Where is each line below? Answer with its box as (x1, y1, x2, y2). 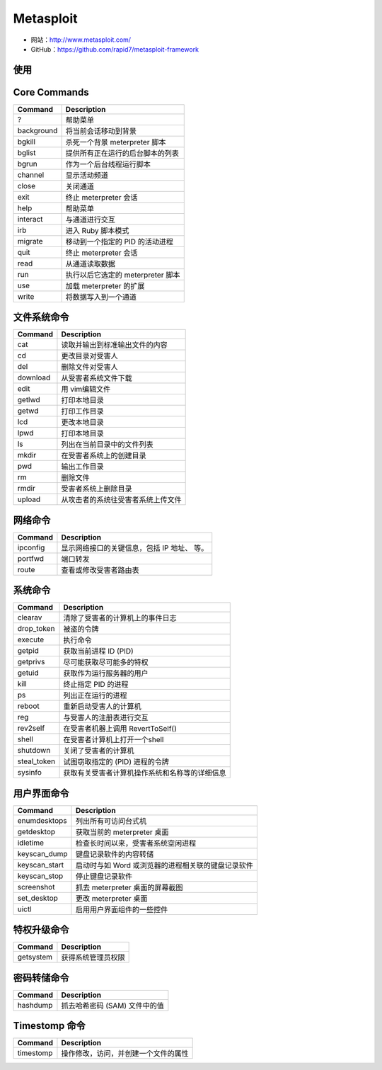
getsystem (17, 952, 53, 962)
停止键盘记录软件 (75, 871, 133, 881)
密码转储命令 (13, 972, 69, 984)
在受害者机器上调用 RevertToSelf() (63, 724, 177, 734)
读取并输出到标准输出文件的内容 (61, 340, 168, 350)
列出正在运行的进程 (63, 690, 127, 700)
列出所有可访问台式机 (75, 816, 147, 826)
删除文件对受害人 (61, 362, 118, 372)
